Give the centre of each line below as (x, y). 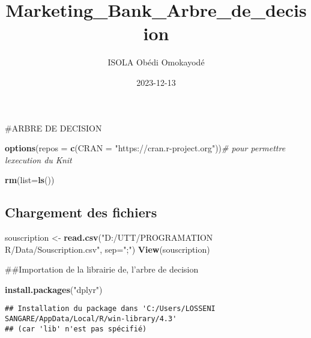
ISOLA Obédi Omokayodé (156, 62)
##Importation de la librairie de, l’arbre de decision (102, 269)
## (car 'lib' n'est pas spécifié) (76, 329)
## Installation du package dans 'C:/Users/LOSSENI (110, 309)
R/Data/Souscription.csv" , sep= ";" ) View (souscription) (107, 249)
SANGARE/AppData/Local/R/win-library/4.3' (91, 319)
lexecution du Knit (38, 159)
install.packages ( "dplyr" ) (54, 289)
